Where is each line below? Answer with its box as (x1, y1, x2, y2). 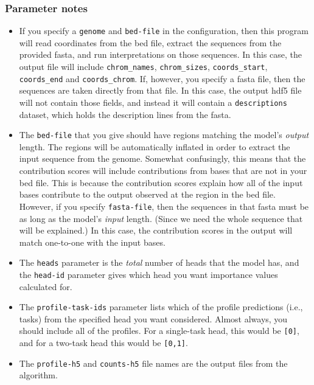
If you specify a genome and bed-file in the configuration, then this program (19, 24, 309, 37)
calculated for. (19, 280, 72, 293)
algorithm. (19, 369, 58, 381)
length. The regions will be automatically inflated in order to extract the (19, 140, 290, 153)
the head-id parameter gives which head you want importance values (19, 268, 278, 280)
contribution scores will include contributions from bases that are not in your (19, 164, 307, 177)
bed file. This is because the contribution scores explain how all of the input (19, 176, 303, 189)
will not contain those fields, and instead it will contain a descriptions (19, 95, 287, 108)
